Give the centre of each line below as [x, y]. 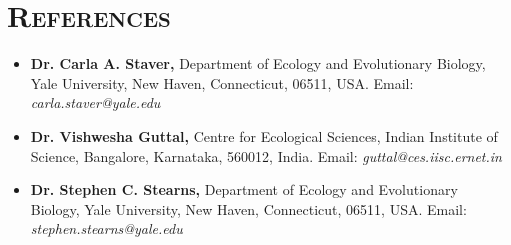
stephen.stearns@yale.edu [106, 228]
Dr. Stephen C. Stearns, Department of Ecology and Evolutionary [244, 189]
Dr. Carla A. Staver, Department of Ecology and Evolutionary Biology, [258, 63]
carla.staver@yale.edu [95, 102]
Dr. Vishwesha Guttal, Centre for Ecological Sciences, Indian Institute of [264, 135]
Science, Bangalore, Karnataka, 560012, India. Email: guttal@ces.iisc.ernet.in [266, 155]
